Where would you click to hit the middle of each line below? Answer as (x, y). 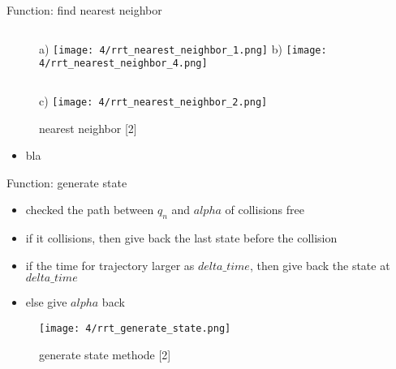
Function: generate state (67, 182)
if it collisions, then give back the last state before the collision (181, 238)
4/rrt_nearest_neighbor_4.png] (123, 64)
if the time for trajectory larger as (110, 265)
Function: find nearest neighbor (84, 10)
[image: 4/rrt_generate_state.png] (135, 328)
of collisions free (265, 210)
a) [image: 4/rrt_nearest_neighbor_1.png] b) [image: (183, 48)
